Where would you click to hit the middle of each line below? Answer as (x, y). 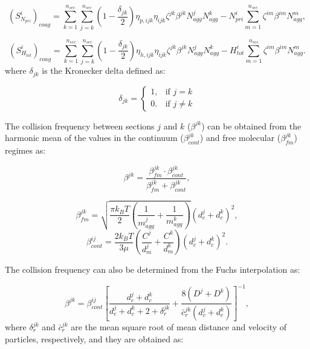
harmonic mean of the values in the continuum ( (94, 138)
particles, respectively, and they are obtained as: (94, 338)
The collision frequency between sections (80, 126)
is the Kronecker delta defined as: (104, 70)
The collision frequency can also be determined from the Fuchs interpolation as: (153, 269)
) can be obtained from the (251, 126)
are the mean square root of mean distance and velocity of (179, 327)
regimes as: (25, 150)
